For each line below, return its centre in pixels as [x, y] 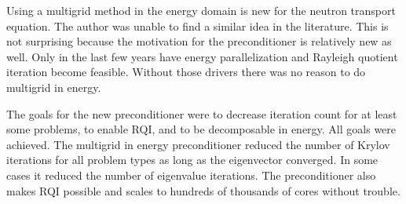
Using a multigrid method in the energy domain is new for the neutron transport [201, 10]
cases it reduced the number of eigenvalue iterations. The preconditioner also [191, 175]
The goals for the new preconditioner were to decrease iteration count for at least [202, 113]
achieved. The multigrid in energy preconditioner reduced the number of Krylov [198, 144]
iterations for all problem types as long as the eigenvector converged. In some [192, 160]
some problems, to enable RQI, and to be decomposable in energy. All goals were [201, 129]
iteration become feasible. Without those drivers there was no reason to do [186, 72]
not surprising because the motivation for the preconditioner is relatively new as [199, 41]
